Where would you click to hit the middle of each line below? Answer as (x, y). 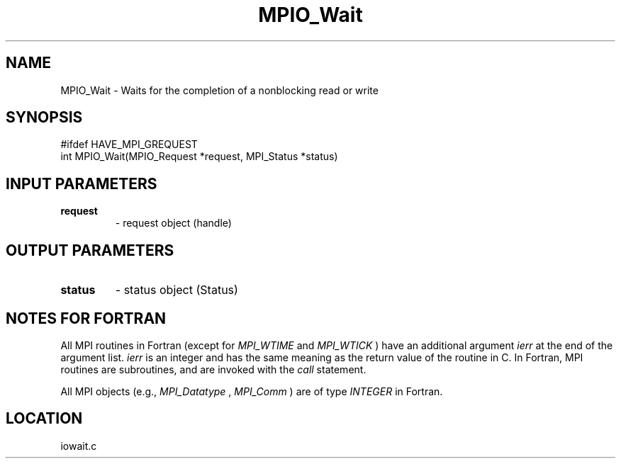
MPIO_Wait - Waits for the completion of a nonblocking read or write (219, 90)
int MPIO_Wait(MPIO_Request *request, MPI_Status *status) (199, 157)
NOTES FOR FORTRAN (86, 318)
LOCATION (44, 419)
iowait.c (79, 446)
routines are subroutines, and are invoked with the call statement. (213, 369)
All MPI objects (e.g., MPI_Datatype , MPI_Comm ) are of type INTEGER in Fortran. (252, 391)
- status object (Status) (177, 290)
